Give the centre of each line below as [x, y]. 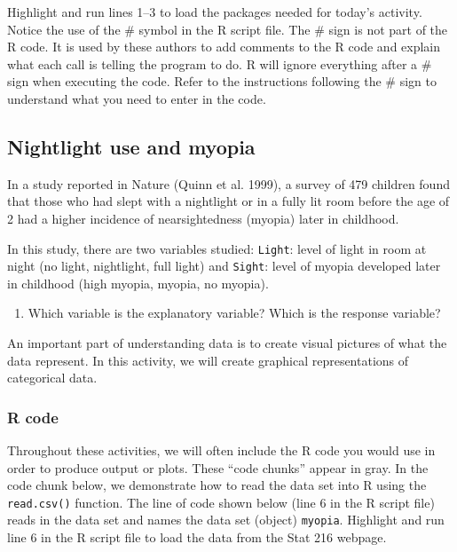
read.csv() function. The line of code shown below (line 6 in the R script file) [221, 502]
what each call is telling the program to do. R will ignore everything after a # [220, 63]
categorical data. [52, 378]
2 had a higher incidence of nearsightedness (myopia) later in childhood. [203, 218]
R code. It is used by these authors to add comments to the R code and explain [224, 47]
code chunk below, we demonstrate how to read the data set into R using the [217, 485]
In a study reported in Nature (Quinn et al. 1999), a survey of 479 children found [228, 183]
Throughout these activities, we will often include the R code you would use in [221, 450]
